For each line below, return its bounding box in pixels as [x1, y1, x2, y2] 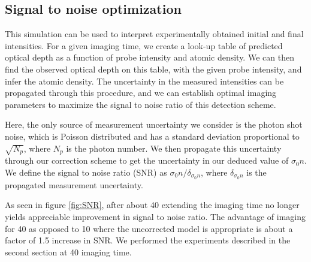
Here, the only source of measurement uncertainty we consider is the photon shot [5, 118, 303, 131]
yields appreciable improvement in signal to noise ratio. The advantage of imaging [5, 210, 306, 222]
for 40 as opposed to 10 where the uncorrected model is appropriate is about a [5, 222, 293, 234]
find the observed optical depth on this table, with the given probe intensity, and [5, 62, 302, 75]
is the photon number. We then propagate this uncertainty [66, 141, 282, 154]
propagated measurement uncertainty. [5, 178, 143, 191]
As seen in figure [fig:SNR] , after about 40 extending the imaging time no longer [5, 198, 300, 211]
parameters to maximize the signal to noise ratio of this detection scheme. [5, 98, 276, 110]
